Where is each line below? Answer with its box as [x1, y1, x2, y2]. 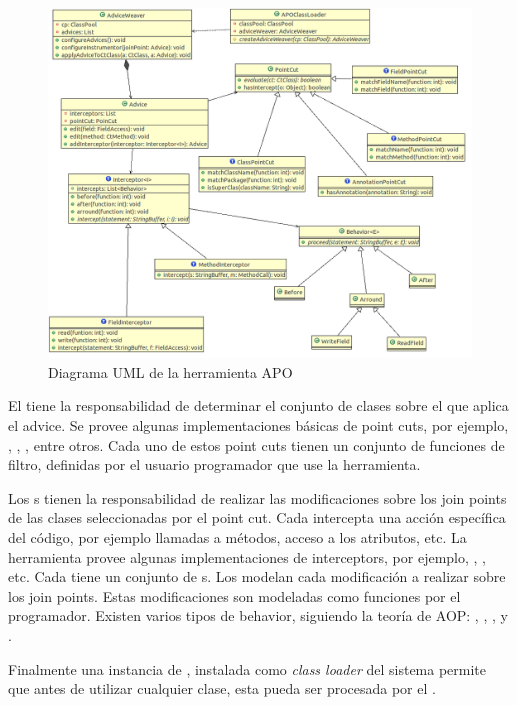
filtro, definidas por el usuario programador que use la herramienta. [8, 454, 421, 475]
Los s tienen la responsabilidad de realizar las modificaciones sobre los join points [8, 487, 507, 508]
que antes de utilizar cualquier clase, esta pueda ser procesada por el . [8, 678, 436, 699]
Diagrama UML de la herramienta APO [48, 361, 293, 382]
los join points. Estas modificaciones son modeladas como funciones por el [8, 585, 461, 606]
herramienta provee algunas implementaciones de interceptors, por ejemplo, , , [8, 546, 487, 567]
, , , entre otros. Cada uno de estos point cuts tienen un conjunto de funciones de [8, 434, 505, 455]
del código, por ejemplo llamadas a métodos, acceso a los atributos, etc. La [8, 527, 467, 548]
